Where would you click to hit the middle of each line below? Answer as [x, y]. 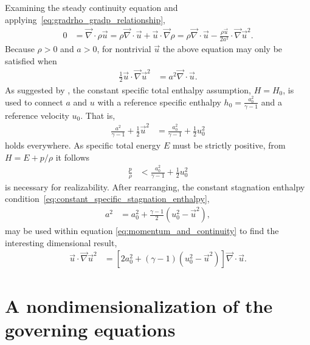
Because [20, 49]
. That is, [98, 115]
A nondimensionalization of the [139, 305]
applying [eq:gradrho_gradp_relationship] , [85, 19]
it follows [73, 157]
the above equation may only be [222, 49]
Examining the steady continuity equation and [91, 7]
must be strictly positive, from [229, 145]
